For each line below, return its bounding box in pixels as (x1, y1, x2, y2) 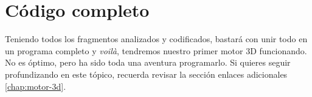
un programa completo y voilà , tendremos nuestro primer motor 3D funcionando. (5, 44, 307, 57)
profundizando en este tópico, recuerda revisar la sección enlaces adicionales (5, 67, 288, 80)
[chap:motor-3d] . (5, 80, 66, 92)
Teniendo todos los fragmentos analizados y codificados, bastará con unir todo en (5, 33, 308, 45)
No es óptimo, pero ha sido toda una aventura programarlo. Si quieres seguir (5, 56, 291, 69)
